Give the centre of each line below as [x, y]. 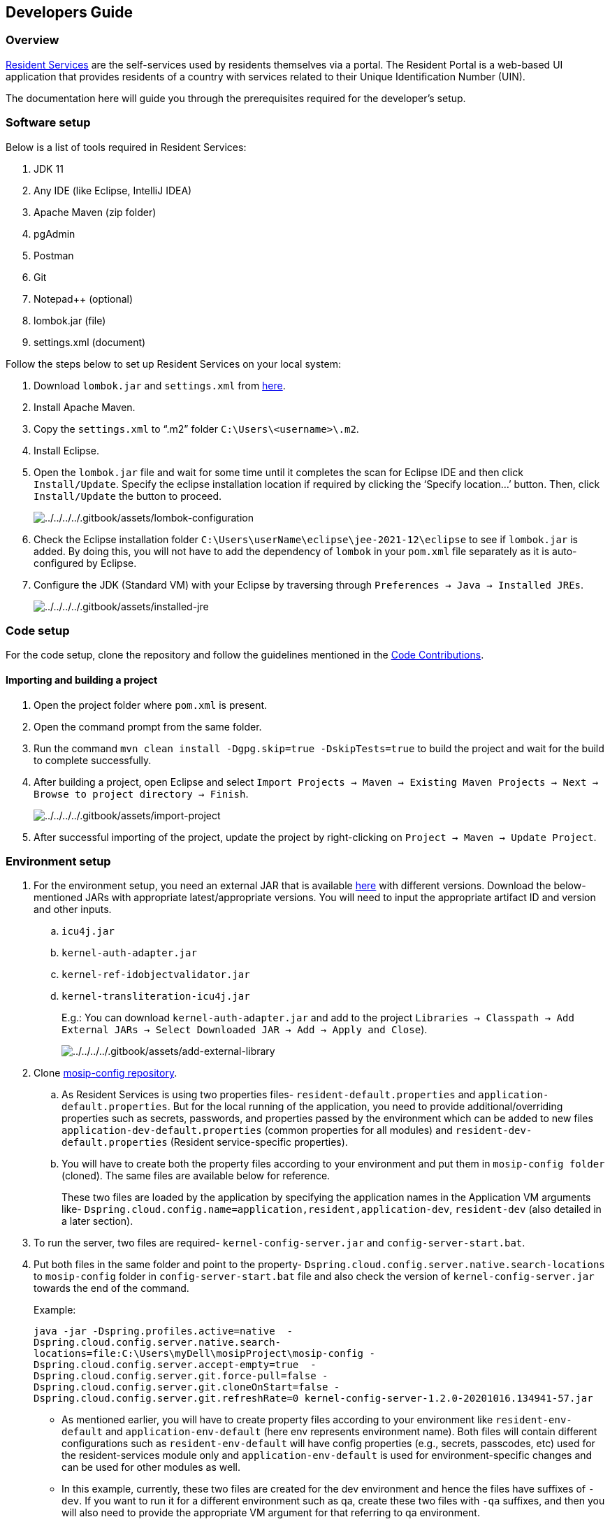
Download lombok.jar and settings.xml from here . [160, 385]
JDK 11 [49, 168]
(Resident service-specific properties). [259, 1142]
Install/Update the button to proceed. [128, 496]
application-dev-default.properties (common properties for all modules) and [257, 1130]
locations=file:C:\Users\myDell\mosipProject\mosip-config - [204, 1354]
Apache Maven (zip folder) [95, 212]
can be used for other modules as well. [151, 1467]
